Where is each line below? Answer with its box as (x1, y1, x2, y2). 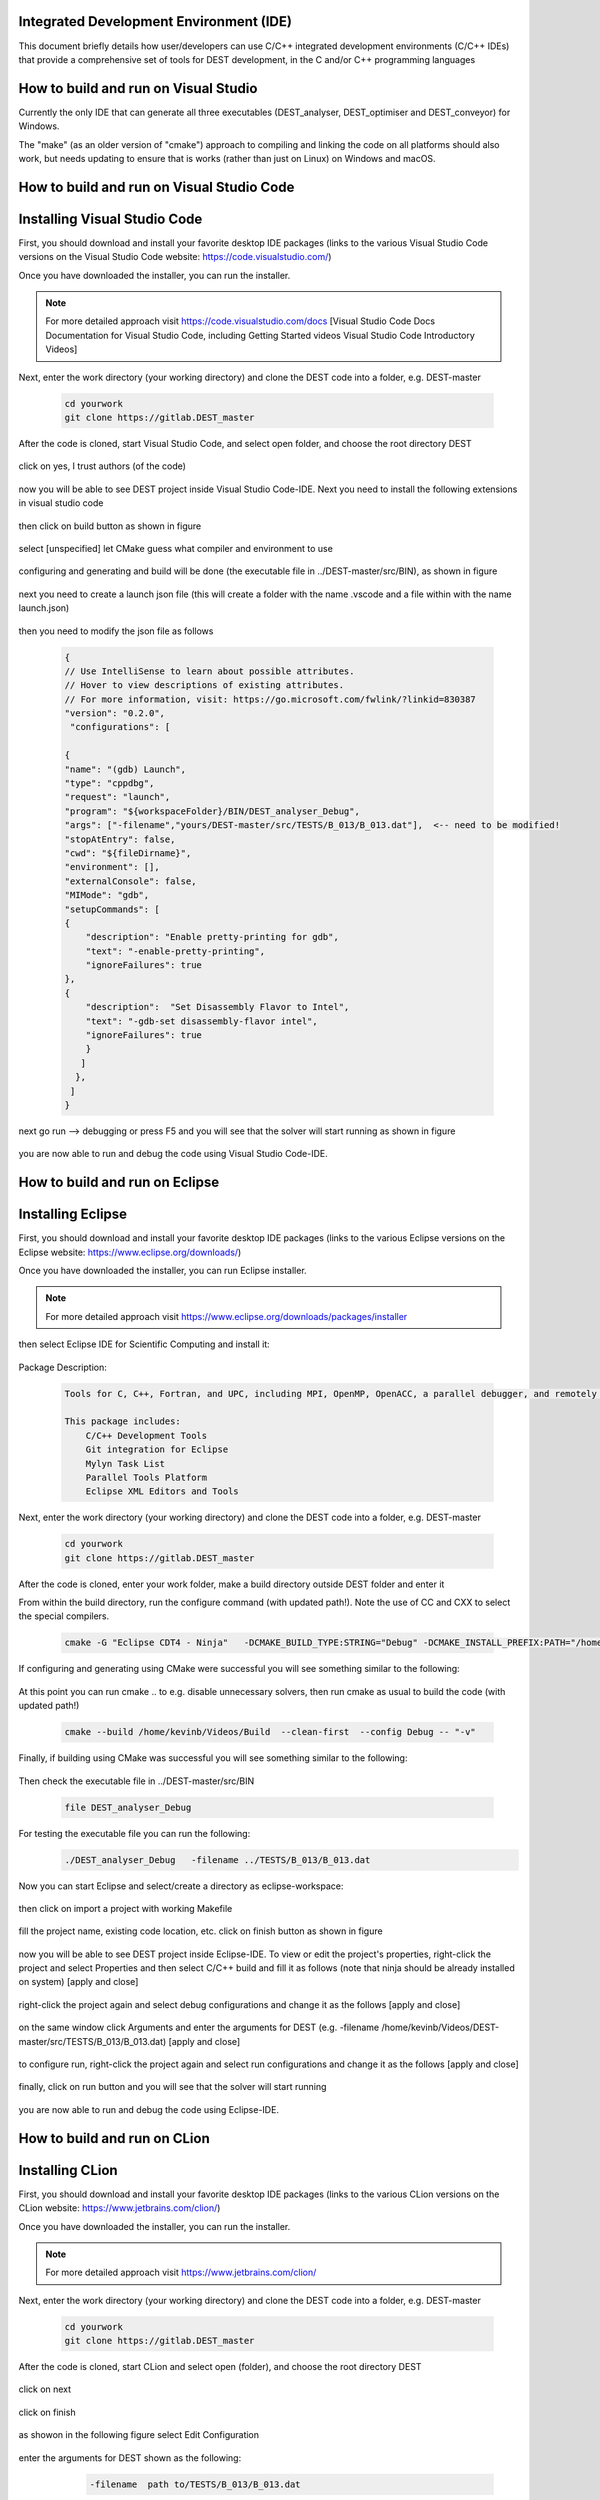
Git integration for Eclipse (85, 1444, 229, 1455)
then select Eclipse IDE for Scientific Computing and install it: (18, 1338, 270, 1350)
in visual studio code (18, 497, 104, 509)
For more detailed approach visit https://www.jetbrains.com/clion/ (45, 2266, 317, 2279)
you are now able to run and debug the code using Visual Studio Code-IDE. (18, 1148, 329, 1160)
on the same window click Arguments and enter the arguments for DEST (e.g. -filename (18, 2021, 380, 2034)
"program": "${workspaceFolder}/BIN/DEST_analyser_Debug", (64, 805, 360, 817)
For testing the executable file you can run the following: (18, 1827, 251, 1839)
